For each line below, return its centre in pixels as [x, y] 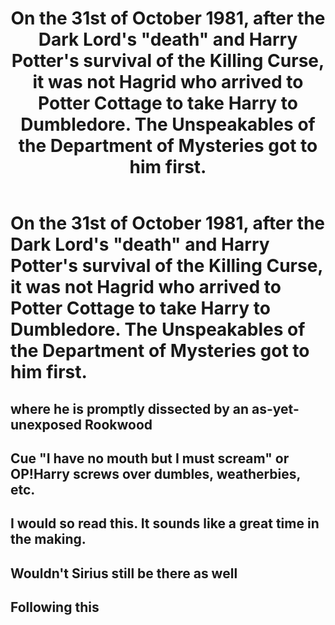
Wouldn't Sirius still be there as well [124, 573]
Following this [55, 607]
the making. [48, 539]
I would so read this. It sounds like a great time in [165, 523]
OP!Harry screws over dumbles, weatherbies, [155, 473]
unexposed [46, 424]
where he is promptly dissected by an [130, 408]
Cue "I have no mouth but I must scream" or [150, 458]
